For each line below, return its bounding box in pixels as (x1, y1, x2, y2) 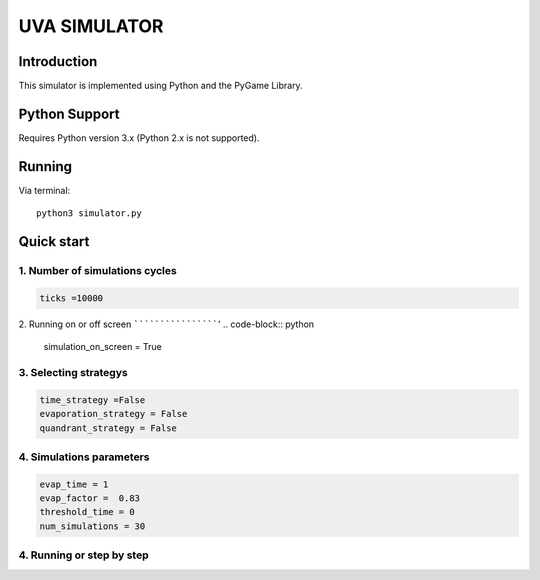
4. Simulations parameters (18, 450, 150, 464)
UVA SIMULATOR (18, 15, 164, 37)
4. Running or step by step (18, 548, 149, 562)
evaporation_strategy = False (39, 408, 188, 420)
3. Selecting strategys (18, 365, 129, 379)
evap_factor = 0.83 (39, 493, 140, 504)
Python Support (18, 105, 120, 122)
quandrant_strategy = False (39, 422, 177, 434)
